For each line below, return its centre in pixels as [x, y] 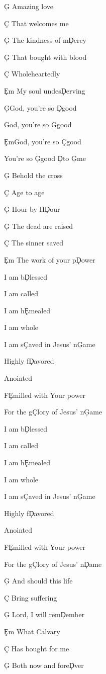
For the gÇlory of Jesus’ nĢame [53, 412]
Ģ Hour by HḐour [32, 209]
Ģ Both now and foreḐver [44, 665]
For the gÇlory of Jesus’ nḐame [53, 564]
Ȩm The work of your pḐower [50, 259]
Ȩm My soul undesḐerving [45, 90]
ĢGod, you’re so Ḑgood [40, 107]
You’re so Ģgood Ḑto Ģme [45, 158]
